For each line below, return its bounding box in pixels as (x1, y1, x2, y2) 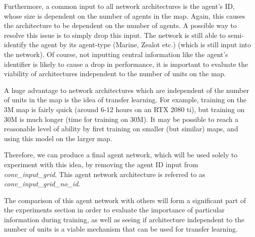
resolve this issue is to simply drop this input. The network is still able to (4, 30, 226, 40)
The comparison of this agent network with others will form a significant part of (4, 195, 246, 205)
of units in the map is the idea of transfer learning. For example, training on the (4, 94, 247, 105)
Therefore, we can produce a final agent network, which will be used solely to (4, 149, 238, 160)
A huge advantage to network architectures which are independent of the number (4, 85, 249, 95)
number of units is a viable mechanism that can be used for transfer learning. (4, 224, 238, 234)
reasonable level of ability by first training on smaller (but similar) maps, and (4, 123, 238, 134)
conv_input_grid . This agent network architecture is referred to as (4, 169, 205, 179)
